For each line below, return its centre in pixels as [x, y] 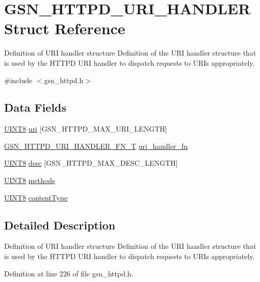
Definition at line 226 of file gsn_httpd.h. [69, 273]
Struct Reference [65, 28]
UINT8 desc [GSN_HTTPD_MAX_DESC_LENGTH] [91, 163]
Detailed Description [60, 225]
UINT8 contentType [36, 197]
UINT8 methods [30, 180]
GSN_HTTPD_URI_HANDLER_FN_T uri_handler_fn [96, 146]
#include [18, 80]
